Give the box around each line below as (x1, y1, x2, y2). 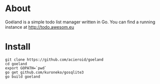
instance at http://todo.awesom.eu (5, 24, 75, 30)
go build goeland (5, 74, 40, 79)
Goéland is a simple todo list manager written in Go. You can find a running (5, 19, 156, 25)
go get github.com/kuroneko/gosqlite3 (5, 70, 84, 75)
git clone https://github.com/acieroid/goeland (5, 57, 104, 62)
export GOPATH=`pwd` (5, 66, 47, 70)
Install (5, 41, 31, 52)
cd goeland (5, 61, 27, 66)
